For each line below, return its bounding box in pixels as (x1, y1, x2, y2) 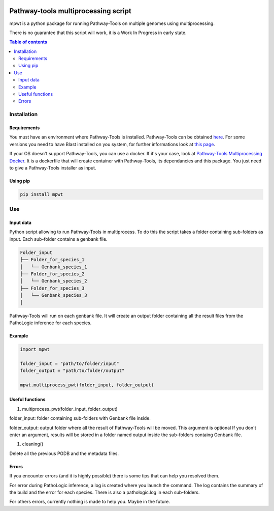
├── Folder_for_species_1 (20, 257, 85, 263)
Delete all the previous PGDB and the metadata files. (9, 450, 119, 457)
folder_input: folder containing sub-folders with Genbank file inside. (9, 415, 151, 421)
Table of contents (9, 39, 48, 45)
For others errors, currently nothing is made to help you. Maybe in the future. (9, 499, 170, 505)
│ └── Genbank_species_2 (20, 278, 87, 284)
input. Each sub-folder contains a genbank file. (9, 236, 108, 242)
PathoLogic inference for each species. (9, 320, 92, 326)
